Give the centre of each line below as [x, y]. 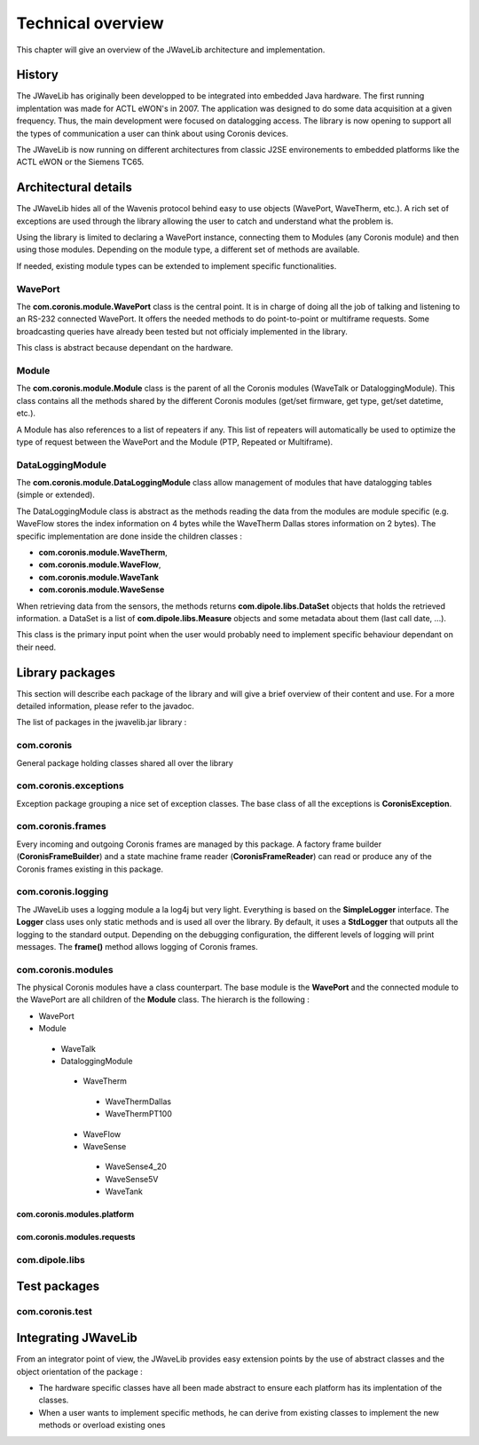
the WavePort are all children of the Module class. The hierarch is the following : [163, 999]
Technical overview [90, 23]
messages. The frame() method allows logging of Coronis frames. [137, 946]
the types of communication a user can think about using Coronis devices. [152, 133]
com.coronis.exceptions [70, 786]
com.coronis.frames [61, 826]
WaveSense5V [132, 1179]
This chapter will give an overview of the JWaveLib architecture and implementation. [171, 50]
